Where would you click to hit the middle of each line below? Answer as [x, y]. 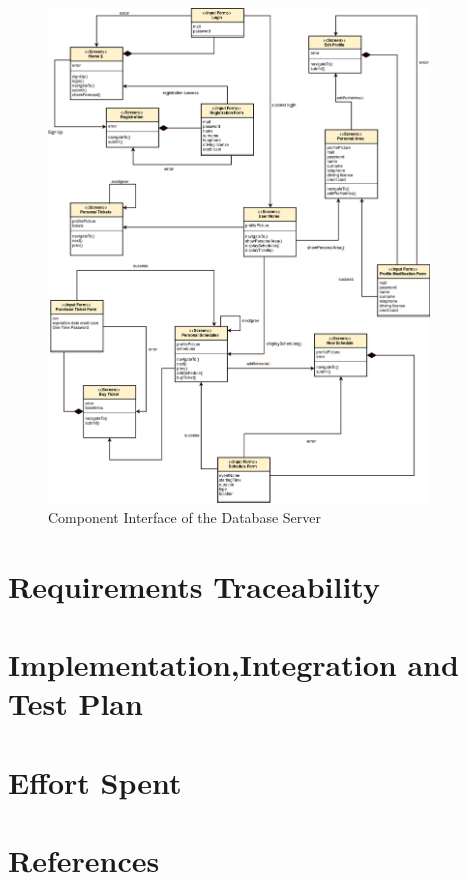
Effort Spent [95, 781]
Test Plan [75, 703]
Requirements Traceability [194, 585]
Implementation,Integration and [233, 663]
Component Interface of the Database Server [184, 516]
